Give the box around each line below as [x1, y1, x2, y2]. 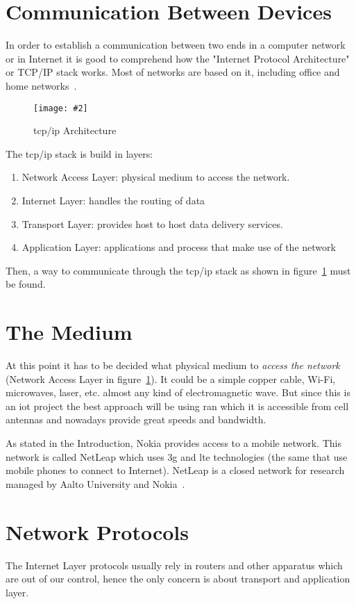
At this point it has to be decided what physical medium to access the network [6, 358, 340, 373]
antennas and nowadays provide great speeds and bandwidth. [6, 412, 266, 427]
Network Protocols [6, 517, 189, 546]
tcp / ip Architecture [33, 123, 117, 138]
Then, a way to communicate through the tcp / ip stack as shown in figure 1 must [6, 263, 351, 277]
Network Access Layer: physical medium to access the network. [22, 170, 290, 184]
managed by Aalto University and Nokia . [6, 476, 185, 491]
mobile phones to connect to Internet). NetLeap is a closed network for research [6, 463, 345, 478]
